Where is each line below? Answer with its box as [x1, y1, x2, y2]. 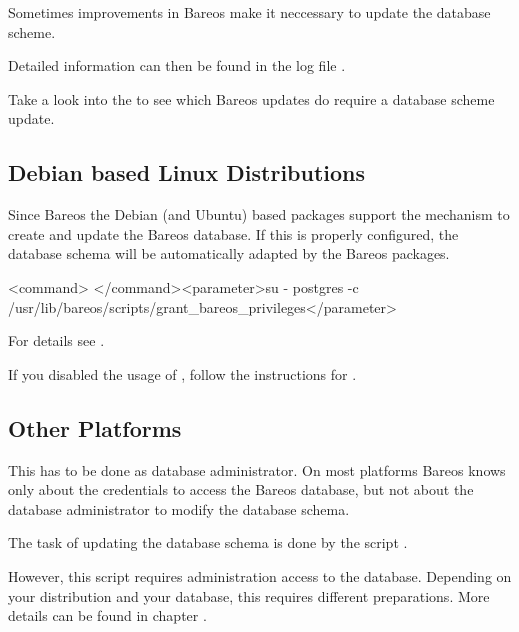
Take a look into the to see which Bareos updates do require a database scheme [8, 88, 495, 109]
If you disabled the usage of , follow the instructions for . [8, 363, 357, 384]
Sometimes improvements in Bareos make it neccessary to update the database [8, 2, 491, 22]
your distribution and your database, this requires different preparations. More [8, 585, 490, 606]
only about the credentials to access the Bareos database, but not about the [8, 479, 474, 500]
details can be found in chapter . [8, 605, 207, 626]
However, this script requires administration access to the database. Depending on [8, 565, 512, 586]
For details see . [8, 330, 105, 351]
